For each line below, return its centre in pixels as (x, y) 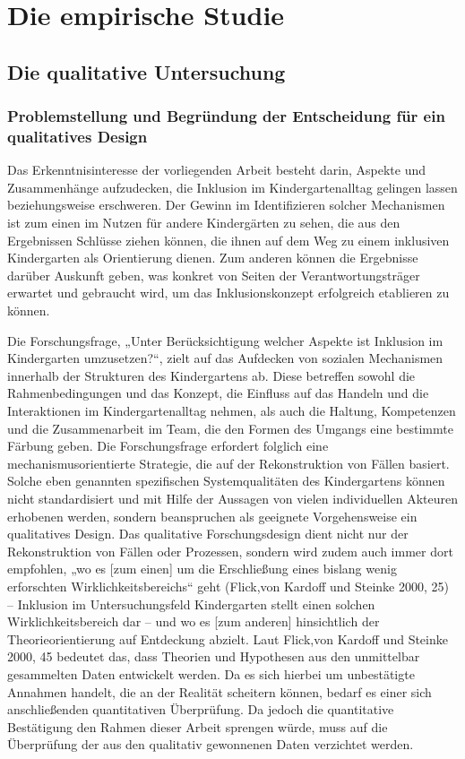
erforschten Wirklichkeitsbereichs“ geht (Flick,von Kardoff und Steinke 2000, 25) (228, 586)
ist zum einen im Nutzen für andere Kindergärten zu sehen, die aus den (204, 223)
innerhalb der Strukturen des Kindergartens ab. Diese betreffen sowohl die (211, 375)
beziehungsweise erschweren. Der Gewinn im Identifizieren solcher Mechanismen (226, 205)
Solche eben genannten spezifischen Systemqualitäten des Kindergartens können (226, 481)
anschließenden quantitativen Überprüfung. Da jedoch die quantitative (201, 709)
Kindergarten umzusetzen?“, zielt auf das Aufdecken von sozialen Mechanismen (225, 358)
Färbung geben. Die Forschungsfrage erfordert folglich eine (168, 446)
